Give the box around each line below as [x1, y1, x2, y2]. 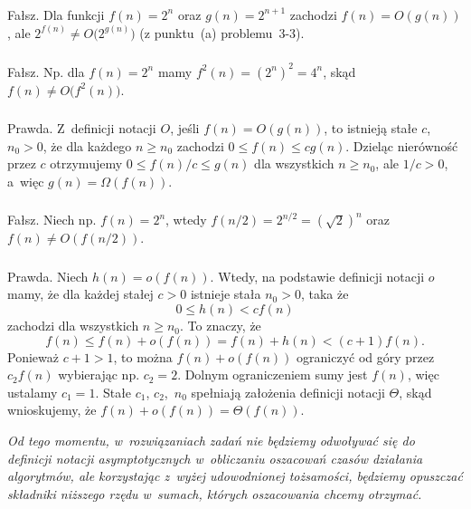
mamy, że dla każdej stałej [7, 284, 154, 303]
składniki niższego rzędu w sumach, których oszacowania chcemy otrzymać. [7, 484, 422, 503]
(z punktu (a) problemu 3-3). [139, 23, 305, 42]
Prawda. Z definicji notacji [7, 119, 156, 138]
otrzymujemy [50, 154, 123, 173]
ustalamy [7, 382, 58, 401]
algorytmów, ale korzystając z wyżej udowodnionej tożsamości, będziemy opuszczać [7, 466, 463, 485]
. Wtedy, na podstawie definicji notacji [210, 266, 425, 285]
